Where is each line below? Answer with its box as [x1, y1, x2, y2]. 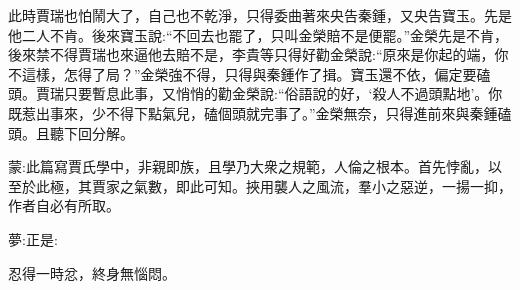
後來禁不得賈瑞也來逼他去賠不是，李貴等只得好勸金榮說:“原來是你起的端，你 [8, 44, 509, 65]
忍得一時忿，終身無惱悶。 [8, 262, 176, 283]
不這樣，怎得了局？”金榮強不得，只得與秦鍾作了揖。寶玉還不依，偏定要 [8, 63, 477, 84]
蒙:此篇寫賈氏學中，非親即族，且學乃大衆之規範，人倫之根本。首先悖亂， [8, 156, 488, 177]
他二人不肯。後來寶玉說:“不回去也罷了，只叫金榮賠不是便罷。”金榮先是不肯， [8, 24, 509, 45]
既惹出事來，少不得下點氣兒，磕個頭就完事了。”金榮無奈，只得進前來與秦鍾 [8, 102, 498, 123]
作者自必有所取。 [8, 195, 120, 216]
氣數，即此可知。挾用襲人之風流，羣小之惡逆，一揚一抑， [133, 175, 512, 196]
